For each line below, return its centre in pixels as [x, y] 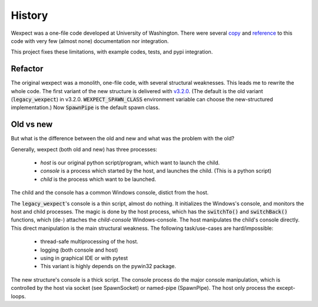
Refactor [27, 69]
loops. [19, 296]
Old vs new [32, 125]
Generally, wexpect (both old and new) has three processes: [84, 149]
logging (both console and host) [79, 250]
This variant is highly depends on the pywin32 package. [108, 266]
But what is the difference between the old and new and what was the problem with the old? [123, 138]
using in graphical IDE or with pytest [84, 258]
